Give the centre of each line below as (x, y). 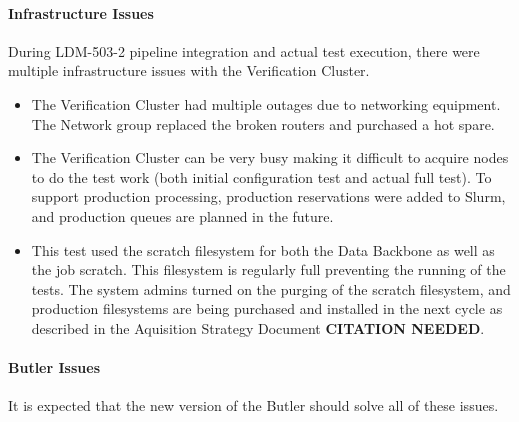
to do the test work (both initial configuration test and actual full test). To (261, 176)
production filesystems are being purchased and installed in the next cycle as (267, 308)
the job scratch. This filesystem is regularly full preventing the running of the (268, 269)
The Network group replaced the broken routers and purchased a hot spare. (263, 123)
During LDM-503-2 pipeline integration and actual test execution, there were (244, 50)
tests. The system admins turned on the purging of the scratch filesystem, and (271, 288)
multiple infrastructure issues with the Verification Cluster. (189, 70)
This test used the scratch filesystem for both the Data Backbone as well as (263, 249)
